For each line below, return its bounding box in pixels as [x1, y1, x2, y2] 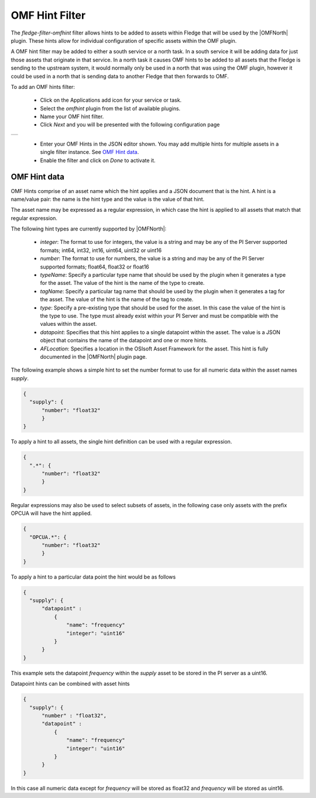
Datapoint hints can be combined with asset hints [11, 680, 130, 687]
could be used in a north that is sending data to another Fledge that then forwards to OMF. [11, 73, 229, 80]
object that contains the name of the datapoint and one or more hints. [40, 337, 208, 344]
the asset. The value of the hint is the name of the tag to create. [40, 296, 194, 303]
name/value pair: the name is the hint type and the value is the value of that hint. [11, 195, 205, 202]
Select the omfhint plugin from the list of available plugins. [40, 105, 181, 112]
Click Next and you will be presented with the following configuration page [40, 121, 220, 128]
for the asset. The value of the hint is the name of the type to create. [40, 280, 205, 287]
